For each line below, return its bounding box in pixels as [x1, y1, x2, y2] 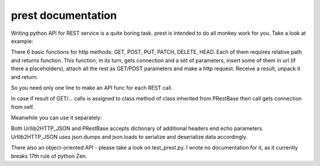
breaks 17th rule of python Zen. [11, 152, 87, 160]
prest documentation [11, 9, 117, 22]
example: [11, 37, 34, 44]
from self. [11, 103, 35, 110]
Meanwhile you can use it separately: [11, 114, 102, 121]
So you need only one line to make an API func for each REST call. [11, 84, 173, 91]
